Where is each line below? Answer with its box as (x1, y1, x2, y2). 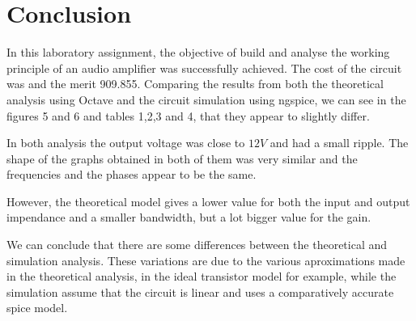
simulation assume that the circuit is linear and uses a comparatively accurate (6, 283, 394, 300)
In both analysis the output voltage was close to (6, 134, 245, 151)
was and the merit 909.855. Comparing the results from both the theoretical (6, 75, 384, 92)
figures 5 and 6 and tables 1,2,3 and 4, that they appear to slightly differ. (6, 107, 370, 124)
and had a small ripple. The (270, 134, 409, 151)
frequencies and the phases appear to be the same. (6, 166, 257, 183)
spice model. (6, 299, 68, 316)
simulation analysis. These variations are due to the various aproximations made (6, 251, 405, 268)
